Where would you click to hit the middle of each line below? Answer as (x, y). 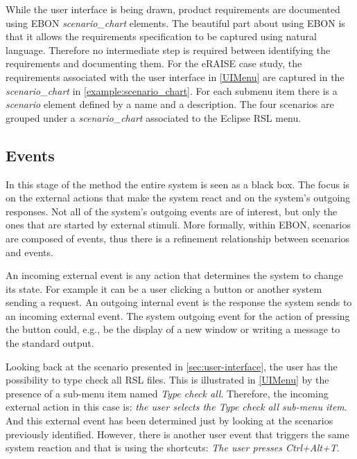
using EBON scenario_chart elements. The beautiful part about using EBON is (175, 22)
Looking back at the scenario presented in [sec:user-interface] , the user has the (172, 366)
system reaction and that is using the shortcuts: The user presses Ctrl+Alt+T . (173, 448)
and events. (29, 252)
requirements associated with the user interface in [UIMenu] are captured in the (175, 76)
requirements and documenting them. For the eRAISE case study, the (154, 63)
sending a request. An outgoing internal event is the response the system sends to (179, 302)
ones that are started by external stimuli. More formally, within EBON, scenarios (178, 225)
